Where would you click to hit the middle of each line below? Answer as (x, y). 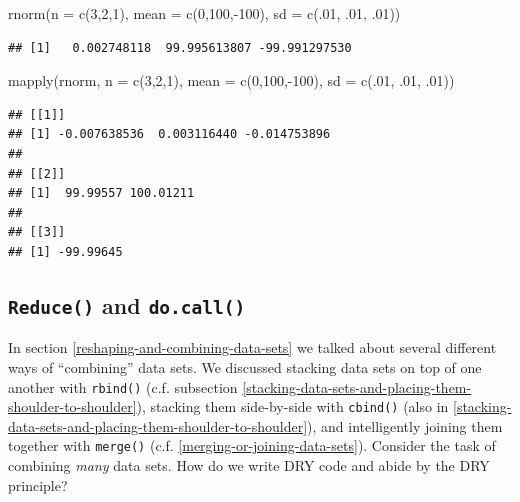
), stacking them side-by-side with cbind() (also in (292, 406)
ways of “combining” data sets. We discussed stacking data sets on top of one (245, 366)
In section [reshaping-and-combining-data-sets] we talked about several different (252, 347)
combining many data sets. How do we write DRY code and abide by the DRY (249, 465)
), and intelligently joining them (405, 425)
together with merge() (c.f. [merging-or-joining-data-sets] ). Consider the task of (252, 445)
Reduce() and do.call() (127, 304)
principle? (38, 484)
